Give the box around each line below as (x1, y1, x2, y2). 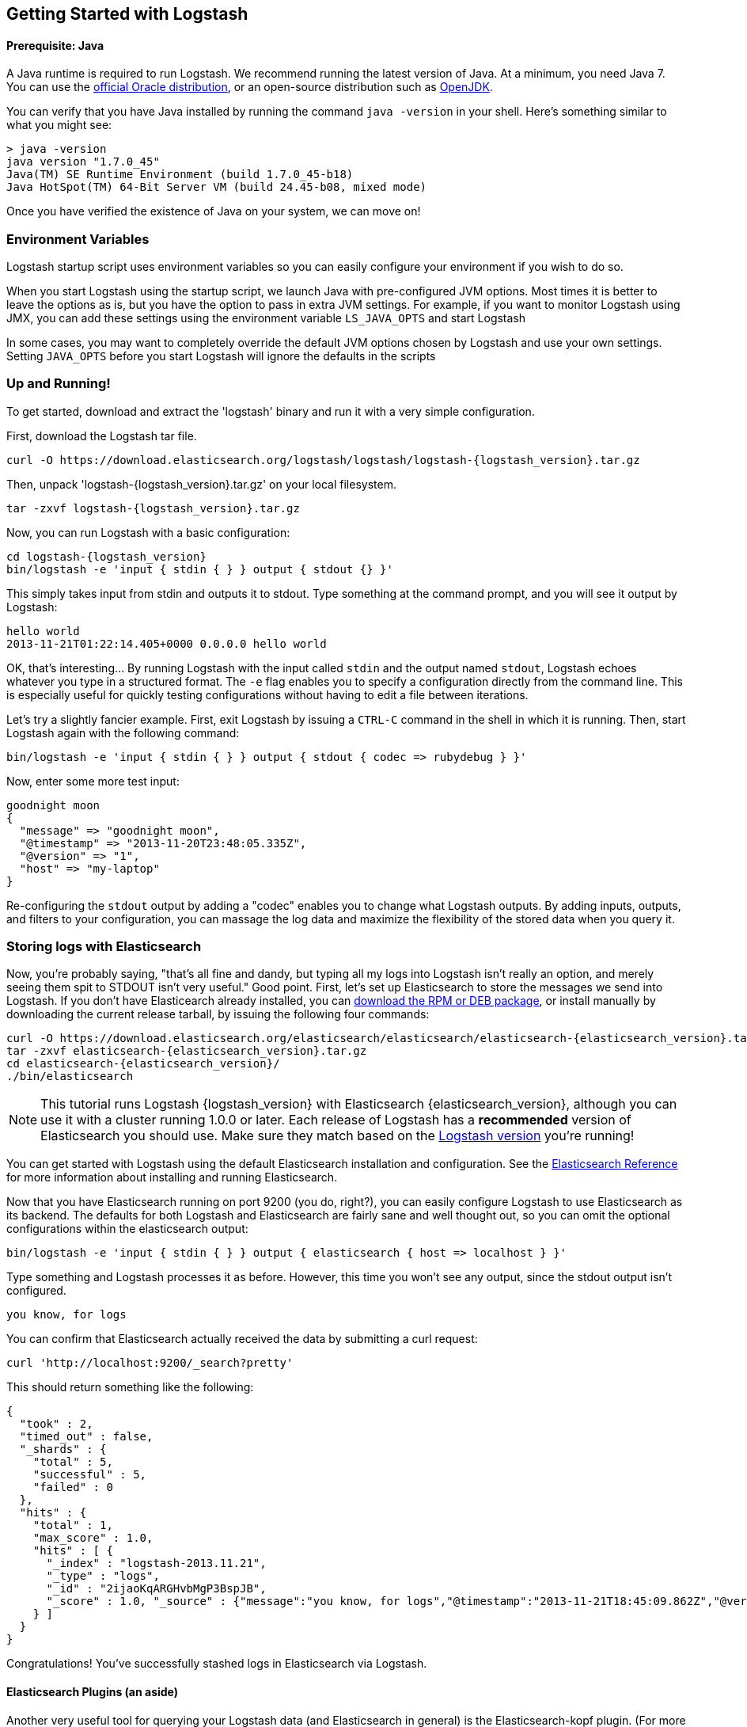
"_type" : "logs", (46, 1569, 160, 1583)
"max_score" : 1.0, (32, 1531, 154, 1545)
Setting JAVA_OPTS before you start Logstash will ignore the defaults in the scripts (6, 348, 436, 363)
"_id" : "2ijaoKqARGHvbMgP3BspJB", (46, 1582, 267, 1596)
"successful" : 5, (32, 1468, 147, 1482)
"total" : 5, (32, 1455, 113, 1469)
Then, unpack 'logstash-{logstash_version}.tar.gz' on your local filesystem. (6, 477, 396, 491)
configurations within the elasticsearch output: (6, 1222, 248, 1236)
